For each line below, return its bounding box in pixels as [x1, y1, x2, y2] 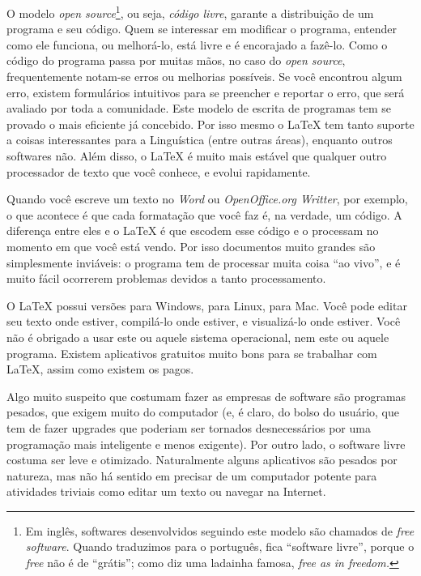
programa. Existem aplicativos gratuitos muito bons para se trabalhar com [6, 344, 377, 361]
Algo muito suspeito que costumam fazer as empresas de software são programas [6, 387, 406, 404]
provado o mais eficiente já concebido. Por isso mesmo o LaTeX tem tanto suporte [6, 115, 415, 132]
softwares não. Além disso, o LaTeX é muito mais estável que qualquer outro [6, 147, 387, 164]
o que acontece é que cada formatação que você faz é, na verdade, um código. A [6, 206, 402, 223]
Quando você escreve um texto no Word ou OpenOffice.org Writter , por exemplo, [6, 190, 408, 207]
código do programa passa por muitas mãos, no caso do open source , [6, 52, 346, 69]
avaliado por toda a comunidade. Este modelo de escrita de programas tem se [6, 100, 392, 117]
